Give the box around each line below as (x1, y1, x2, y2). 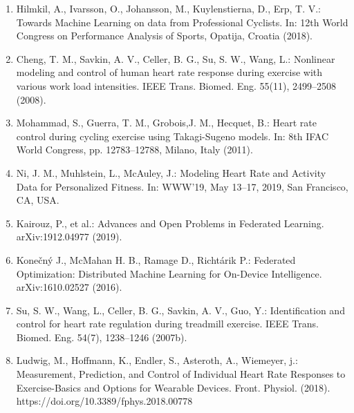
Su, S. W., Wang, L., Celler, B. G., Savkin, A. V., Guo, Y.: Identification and (16, 302, 345, 317)
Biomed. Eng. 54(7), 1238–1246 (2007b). (16, 329, 187, 344)
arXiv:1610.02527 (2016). (16, 280, 122, 294)
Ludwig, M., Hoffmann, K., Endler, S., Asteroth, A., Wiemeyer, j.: (16, 353, 298, 367)
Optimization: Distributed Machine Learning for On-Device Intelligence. (16, 266, 322, 280)
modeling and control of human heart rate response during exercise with (16, 65, 323, 79)
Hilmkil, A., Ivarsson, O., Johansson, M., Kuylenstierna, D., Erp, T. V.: (16, 1, 321, 15)
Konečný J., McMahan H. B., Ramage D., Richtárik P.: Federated (16, 252, 296, 267)
